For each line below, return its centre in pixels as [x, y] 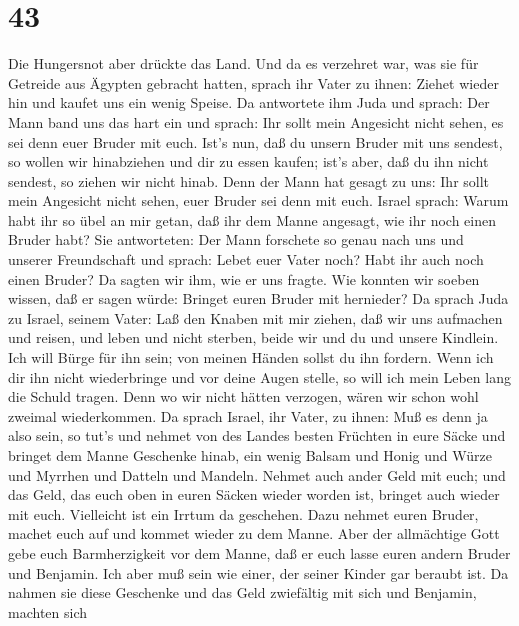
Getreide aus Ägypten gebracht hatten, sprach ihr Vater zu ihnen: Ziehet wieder [253, 82]
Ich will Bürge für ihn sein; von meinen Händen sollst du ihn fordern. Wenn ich [251, 357]
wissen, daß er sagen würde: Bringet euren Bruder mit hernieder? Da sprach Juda [258, 298]
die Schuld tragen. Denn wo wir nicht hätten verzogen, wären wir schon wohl [243, 396]
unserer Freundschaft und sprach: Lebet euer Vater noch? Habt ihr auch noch [246, 259]
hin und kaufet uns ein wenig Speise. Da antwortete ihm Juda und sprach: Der [249, 102]
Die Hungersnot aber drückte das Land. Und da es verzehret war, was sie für [243, 63]
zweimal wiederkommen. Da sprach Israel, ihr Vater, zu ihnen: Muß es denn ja [248, 415]
